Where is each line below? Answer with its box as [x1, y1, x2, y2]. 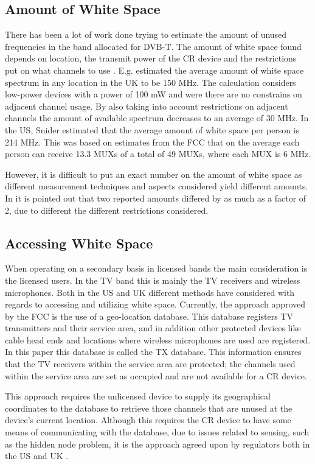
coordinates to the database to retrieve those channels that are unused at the [5, 401, 292, 414]
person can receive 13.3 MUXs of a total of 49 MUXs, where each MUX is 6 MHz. [5, 147, 311, 160]
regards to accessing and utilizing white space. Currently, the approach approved [5, 298, 306, 311]
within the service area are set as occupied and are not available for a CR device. [5, 369, 307, 382]
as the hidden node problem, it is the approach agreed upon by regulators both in [5, 437, 310, 450]
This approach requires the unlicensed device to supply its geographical [5, 390, 271, 402]
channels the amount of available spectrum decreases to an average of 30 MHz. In [5, 111, 309, 124]
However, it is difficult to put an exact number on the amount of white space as [5, 167, 302, 180]
